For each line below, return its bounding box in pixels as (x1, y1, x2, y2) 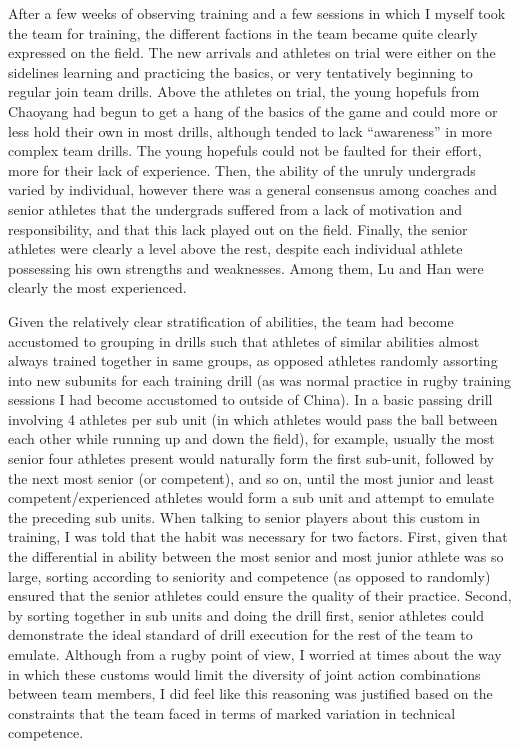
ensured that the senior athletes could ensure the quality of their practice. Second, (8, 585, 512, 606)
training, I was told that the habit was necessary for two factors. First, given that (8, 526, 508, 547)
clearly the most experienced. (8, 277, 187, 298)
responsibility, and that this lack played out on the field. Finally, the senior (8, 218, 468, 239)
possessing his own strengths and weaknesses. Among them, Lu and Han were (8, 257, 484, 278)
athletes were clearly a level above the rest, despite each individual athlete (8, 238, 463, 259)
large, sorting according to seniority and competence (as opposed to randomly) (8, 565, 491, 586)
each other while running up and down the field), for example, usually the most (8, 428, 495, 449)
